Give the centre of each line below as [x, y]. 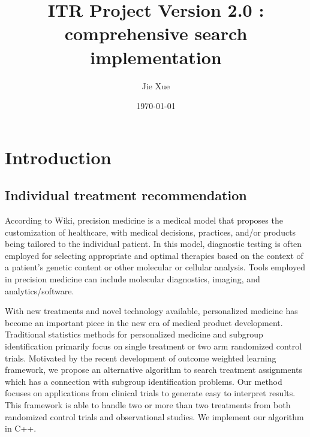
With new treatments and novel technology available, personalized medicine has [151, 311]
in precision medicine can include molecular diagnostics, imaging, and [133, 279]
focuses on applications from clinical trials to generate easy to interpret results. [150, 393]
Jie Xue [156, 85]
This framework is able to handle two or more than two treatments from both [148, 404]
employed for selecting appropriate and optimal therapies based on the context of [154, 255]
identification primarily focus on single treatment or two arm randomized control [154, 346]
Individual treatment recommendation [126, 195]
